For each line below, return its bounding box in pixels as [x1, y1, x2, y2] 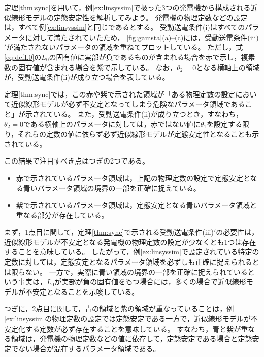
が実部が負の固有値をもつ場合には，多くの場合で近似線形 [54, 276, 246, 287]
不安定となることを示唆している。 [25, 286, 139, 297]
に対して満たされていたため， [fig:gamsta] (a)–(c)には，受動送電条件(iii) [25, 31, 259, 42]
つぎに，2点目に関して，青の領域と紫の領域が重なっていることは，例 [4, 303, 234, 314]
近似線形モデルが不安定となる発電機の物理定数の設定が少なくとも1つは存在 [4, 236, 256, 247]
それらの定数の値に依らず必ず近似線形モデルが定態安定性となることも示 [18, 128, 259, 139]
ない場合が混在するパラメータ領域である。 [18, 343, 160, 353]
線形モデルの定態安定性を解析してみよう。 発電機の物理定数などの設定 [11, 12, 248, 22]
